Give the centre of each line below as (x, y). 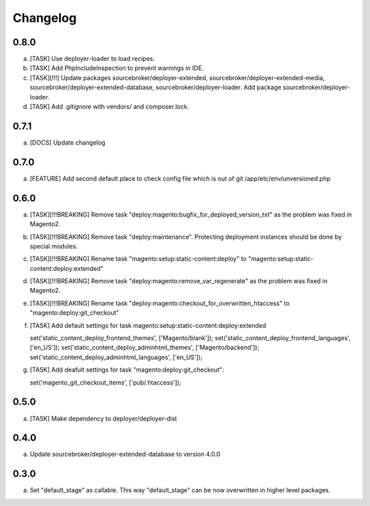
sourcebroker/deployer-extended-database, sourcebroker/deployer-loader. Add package (156, 87)
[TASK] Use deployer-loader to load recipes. (92, 59)
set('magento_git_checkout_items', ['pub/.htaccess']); (106, 382)
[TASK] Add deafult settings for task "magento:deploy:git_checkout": (127, 370)
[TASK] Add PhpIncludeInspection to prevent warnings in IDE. (117, 68)
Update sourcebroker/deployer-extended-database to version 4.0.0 (125, 454)
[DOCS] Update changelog (67, 142)
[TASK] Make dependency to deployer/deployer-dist (103, 418)
